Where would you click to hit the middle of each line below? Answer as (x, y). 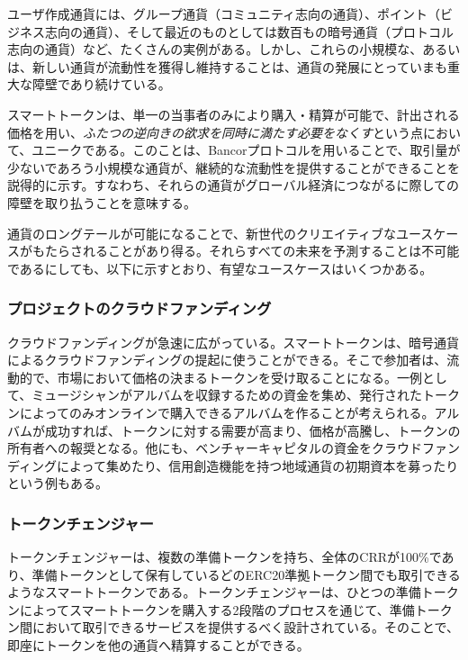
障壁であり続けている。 (101, 84)
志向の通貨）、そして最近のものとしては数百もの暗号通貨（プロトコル (249, 31)
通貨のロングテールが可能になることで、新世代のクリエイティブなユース (220, 233)
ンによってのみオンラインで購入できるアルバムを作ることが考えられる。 (221, 412)
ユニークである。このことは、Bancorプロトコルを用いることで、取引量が (246, 150)
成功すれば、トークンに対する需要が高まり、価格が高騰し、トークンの (252, 430)
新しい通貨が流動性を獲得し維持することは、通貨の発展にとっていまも (239, 66)
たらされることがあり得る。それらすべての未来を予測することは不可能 (252, 251)
